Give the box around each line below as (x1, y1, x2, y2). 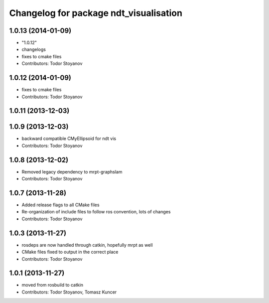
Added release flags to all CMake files (21, 202, 100, 208)
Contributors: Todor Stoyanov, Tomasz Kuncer (21, 289, 117, 295)
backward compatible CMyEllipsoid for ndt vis (21, 136, 117, 142)
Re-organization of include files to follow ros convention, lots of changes (21, 209, 171, 215)
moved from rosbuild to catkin (21, 282, 84, 288)
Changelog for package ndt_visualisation (9, 7, 183, 18)
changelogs (21, 46, 46, 52)
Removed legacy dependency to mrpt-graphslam (21, 168, 123, 174)
